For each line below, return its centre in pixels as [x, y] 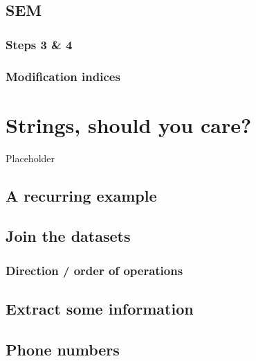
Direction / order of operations [94, 270]
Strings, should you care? [129, 124]
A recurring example [81, 195]
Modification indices [63, 76]
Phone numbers [63, 349]
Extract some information [100, 308]
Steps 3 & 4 [39, 44]
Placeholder [30, 158]
